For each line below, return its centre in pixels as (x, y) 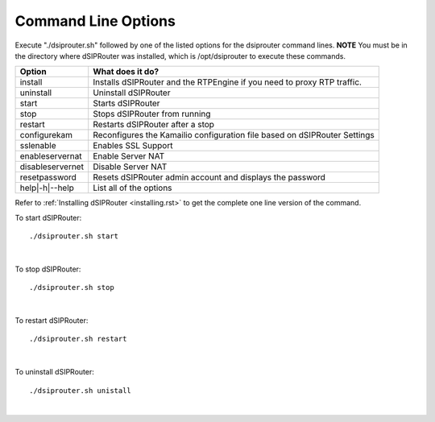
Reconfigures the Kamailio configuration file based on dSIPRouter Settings (234, 135)
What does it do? (126, 72)
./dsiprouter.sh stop (72, 288)
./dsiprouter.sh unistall (81, 390)
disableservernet (52, 167)
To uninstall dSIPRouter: (54, 372)
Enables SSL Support (133, 146)
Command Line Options (95, 21)
